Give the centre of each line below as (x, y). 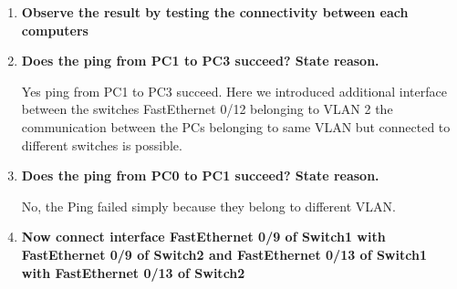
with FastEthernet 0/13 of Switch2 (133, 272)
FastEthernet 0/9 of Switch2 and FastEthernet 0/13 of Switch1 (224, 254)
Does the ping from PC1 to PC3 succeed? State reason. (200, 61)
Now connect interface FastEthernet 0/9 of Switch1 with (203, 237)
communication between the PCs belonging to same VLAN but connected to (236, 126)
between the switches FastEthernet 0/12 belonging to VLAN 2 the (207, 109)
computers (55, 30)
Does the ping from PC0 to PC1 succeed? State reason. (200, 175)
